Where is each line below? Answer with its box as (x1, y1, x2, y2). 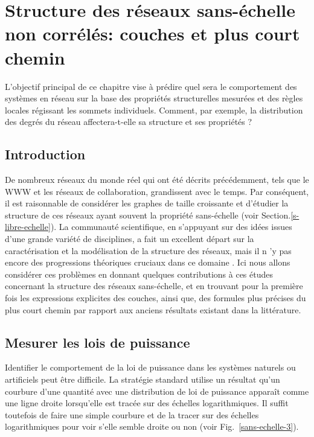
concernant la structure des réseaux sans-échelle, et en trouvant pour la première (5, 279, 303, 292)
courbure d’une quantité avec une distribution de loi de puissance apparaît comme (5, 384, 309, 397)
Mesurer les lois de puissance (5, 333, 190, 351)
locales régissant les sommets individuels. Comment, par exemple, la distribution (5, 103, 303, 116)
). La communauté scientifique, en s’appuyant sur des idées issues (50, 220, 292, 233)
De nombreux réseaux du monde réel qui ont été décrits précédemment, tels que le (5, 173, 309, 186)
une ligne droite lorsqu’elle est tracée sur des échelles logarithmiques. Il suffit (5, 397, 289, 409)
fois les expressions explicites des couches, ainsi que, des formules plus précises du (5, 292, 306, 304)
